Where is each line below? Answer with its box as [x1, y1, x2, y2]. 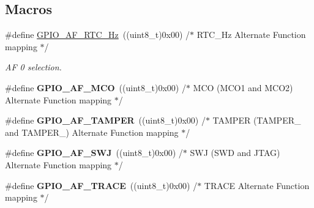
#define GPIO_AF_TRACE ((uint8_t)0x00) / [5, 179, 198, 191]
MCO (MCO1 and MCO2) [193, 81, 293, 94]
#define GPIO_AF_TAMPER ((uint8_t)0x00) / [5, 114, 206, 127]
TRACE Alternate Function [204, 179, 310, 191]
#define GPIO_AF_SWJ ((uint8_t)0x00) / [5, 146, 183, 159]
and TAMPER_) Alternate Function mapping [5, 125, 179, 138]
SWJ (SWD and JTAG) [190, 146, 280, 159]
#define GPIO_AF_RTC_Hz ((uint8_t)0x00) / [5, 28, 190, 41]
